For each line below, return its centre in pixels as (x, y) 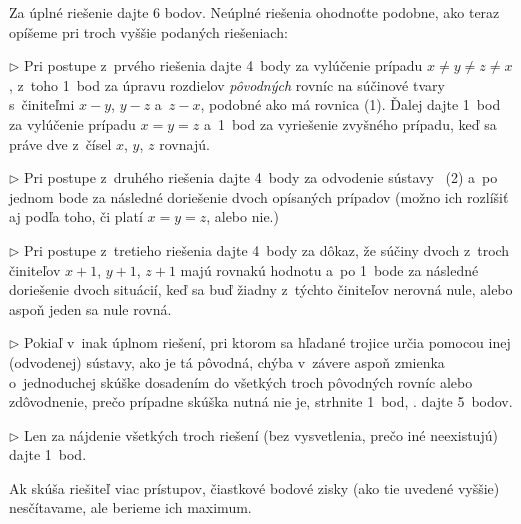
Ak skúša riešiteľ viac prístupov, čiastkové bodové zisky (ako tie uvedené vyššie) (254, 487)
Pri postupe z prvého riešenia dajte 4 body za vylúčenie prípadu (223, 65)
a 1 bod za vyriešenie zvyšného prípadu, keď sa (350, 123)
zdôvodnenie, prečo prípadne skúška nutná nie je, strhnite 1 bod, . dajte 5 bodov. (261, 401)
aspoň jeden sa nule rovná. (90, 308)
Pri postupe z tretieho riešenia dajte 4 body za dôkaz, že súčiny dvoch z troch (267, 249)
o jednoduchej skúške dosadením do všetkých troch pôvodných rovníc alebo (241, 381)
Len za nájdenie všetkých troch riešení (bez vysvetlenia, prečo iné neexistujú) (261, 434)
